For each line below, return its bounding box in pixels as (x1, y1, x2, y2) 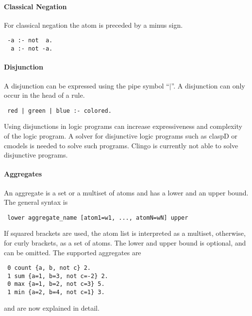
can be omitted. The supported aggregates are (4, 247, 141, 257)
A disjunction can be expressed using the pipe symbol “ (4, 80, 169, 90)
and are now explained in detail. (4, 302, 100, 313)
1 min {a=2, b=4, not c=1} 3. (7, 289, 105, 296)
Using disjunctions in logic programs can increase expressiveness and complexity (4, 121, 242, 131)
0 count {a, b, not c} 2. (7, 264, 91, 272)
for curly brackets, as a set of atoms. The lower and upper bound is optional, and (4, 237, 246, 247)
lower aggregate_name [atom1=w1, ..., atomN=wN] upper (7, 214, 188, 221)
